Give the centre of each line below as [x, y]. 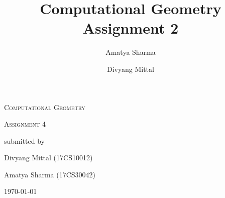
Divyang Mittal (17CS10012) [48, 158]
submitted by [24, 140]
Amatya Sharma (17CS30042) [50, 174]
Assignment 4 [25, 124]
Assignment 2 [131, 28]
